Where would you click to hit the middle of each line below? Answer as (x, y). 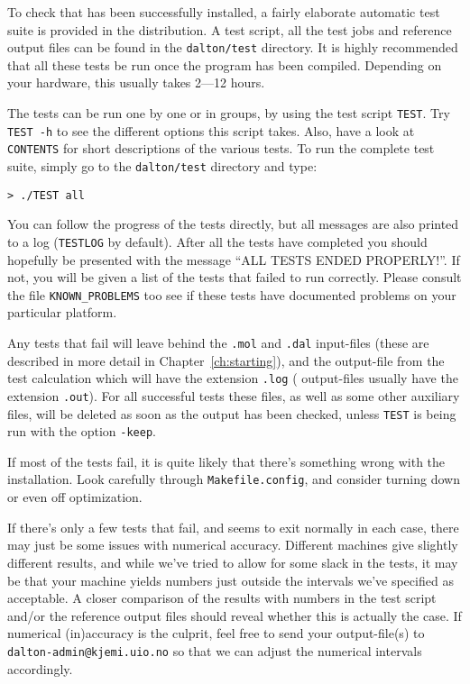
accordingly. (40, 668)
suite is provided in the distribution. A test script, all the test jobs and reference (230, 29)
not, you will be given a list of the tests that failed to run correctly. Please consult (235, 277)
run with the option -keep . (82, 431)
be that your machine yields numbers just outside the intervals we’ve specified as (230, 580)
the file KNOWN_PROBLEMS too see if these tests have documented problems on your (232, 294)
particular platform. (62, 312)
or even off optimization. (75, 497)
